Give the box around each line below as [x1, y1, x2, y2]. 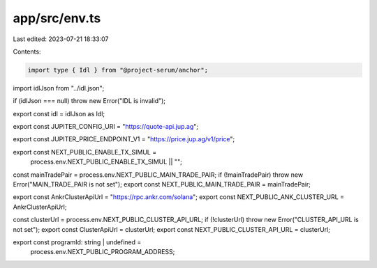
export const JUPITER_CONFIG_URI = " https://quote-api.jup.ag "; [13, 123, 199, 131]
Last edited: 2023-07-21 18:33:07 [13, 35, 109, 43]
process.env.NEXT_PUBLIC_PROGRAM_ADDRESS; [30, 248, 175, 256]
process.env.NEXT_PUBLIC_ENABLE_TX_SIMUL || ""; [30, 157, 183, 166]
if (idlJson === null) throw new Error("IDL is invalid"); [13, 97, 166, 105]
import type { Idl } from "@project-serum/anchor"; [27, 66, 209, 74]
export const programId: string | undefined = [13, 237, 142, 246]
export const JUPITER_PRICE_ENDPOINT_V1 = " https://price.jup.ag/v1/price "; [13, 135, 235, 143]
